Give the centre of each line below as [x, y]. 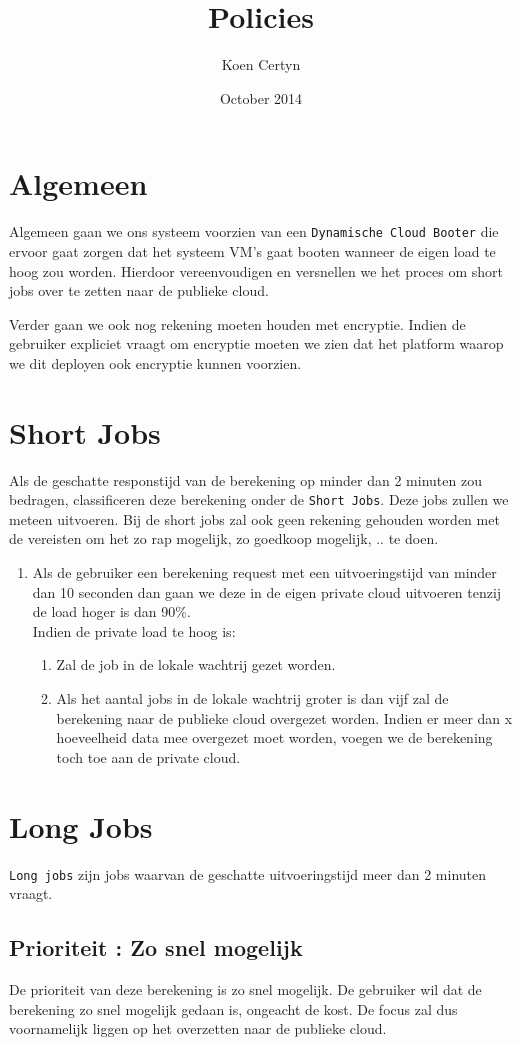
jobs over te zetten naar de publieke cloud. [139, 290]
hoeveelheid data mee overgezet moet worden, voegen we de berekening [274, 737]
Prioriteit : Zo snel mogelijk [156, 947]
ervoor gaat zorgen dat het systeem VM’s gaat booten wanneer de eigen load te [252, 250]
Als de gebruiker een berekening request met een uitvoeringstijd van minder [264, 572]
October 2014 [261, 97]
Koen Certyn [261, 64]
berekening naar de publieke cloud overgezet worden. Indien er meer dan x [284, 717]
